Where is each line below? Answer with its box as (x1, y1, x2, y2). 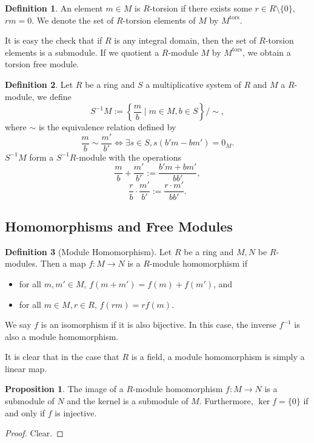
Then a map (40, 257, 86, 270)
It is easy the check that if (5, 34, 102, 47)
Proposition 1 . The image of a (5, 382, 124, 395)
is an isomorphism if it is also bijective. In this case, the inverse (41, 318, 276, 331)
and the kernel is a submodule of (67, 395, 189, 407)
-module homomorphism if (149, 257, 247, 270)
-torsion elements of (122, 13, 196, 26)
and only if (5, 406, 45, 419)
